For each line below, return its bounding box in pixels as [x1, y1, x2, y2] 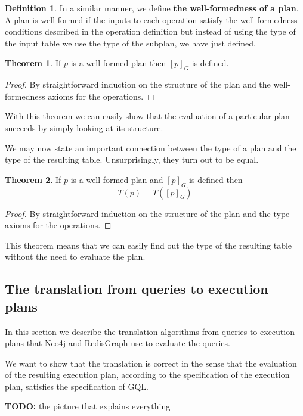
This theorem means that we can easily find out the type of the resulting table [5, 238, 292, 251]
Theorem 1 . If [5, 57, 61, 69]
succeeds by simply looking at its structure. [5, 121, 163, 134]
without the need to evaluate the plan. [5, 250, 146, 263]
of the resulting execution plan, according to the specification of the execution [5, 368, 290, 381]
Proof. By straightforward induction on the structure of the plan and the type [5, 207, 290, 219]
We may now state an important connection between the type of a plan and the [5, 141, 296, 154]
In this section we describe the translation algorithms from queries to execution [5, 325, 295, 337]
